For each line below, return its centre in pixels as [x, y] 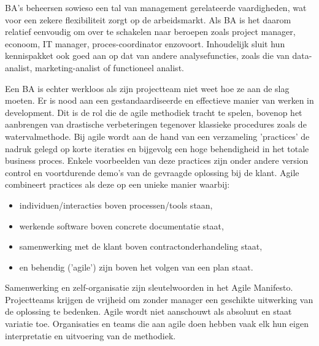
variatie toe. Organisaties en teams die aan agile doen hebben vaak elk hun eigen [157, 324]
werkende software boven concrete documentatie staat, [121, 225]
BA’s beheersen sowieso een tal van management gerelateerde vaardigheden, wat [156, 7]
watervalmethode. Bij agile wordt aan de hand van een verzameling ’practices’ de [157, 136]
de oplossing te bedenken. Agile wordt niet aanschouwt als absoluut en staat [148, 311]
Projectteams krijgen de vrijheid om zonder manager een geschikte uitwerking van [159, 299]
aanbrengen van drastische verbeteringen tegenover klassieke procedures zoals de [156, 124]
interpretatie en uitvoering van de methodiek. [90, 335]
